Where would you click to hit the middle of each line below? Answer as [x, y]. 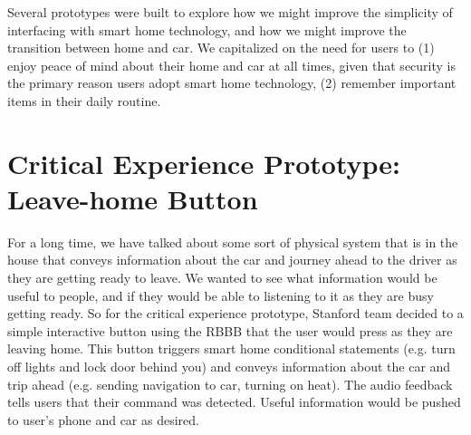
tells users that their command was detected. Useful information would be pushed [234, 402]
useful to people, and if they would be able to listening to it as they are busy [221, 295]
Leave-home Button [133, 198]
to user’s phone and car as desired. [103, 419]
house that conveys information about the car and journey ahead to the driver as [232, 260]
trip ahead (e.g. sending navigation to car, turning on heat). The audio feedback [230, 384]
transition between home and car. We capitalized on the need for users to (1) [221, 48]
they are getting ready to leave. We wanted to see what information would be [222, 278]
